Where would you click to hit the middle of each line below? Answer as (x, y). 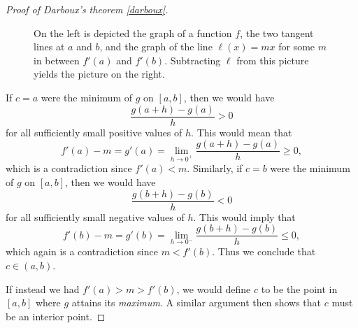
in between (57, 60)
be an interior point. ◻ (56, 316)
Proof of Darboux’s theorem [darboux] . (87, 9)
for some (297, 47)
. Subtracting (193, 60)
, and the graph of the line (156, 47)
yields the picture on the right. (99, 74)
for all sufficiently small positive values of (94, 132)
